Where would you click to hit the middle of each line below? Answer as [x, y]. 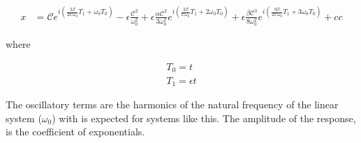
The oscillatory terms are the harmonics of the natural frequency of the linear [172, 104]
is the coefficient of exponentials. [75, 132]
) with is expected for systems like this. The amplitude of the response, [204, 118]
